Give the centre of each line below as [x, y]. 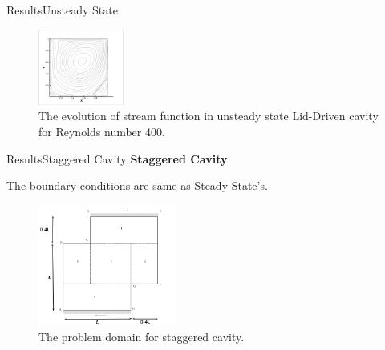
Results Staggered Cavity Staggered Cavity [117, 158]
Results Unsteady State [62, 10]
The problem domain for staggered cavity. [142, 336]
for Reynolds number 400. [102, 131]
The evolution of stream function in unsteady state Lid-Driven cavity [209, 116]
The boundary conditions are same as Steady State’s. [137, 185]
